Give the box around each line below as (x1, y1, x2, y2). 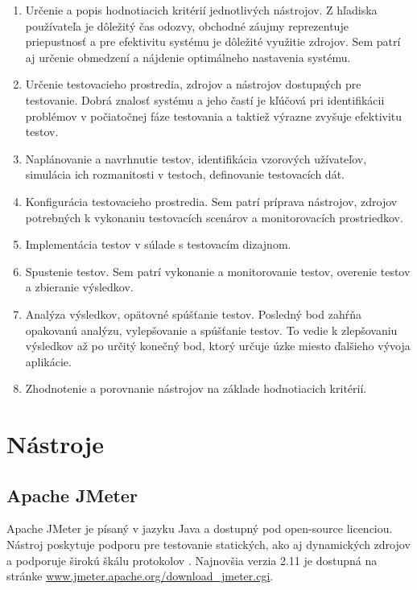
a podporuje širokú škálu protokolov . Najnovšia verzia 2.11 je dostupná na (6, 551, 378, 568)
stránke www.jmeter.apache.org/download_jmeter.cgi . (6, 567, 274, 584)
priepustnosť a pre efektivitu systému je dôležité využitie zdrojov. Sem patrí (25, 33, 401, 50)
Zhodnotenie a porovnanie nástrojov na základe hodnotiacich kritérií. (25, 380, 367, 397)
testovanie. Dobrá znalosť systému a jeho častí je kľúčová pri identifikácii (25, 91, 385, 108)
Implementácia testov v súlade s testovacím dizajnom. (25, 236, 291, 253)
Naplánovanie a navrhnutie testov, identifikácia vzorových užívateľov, (25, 150, 367, 167)
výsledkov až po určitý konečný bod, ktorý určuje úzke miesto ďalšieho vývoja (25, 337, 411, 354)
